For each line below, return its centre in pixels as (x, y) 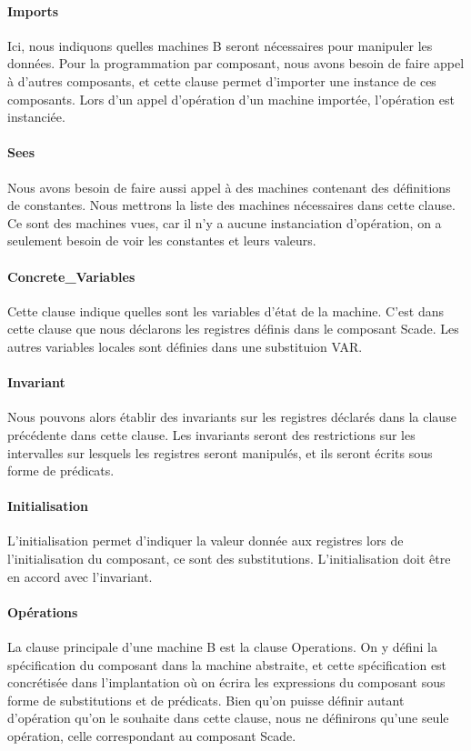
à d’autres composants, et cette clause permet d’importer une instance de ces (222, 80)
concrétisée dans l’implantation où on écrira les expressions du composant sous (226, 682)
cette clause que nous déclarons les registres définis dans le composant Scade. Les (233, 329)
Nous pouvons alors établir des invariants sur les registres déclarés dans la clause (232, 417)
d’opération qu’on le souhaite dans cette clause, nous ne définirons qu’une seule (228, 718)
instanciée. (36, 117)
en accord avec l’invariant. (80, 576)
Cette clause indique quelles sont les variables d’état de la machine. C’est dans (226, 310)
